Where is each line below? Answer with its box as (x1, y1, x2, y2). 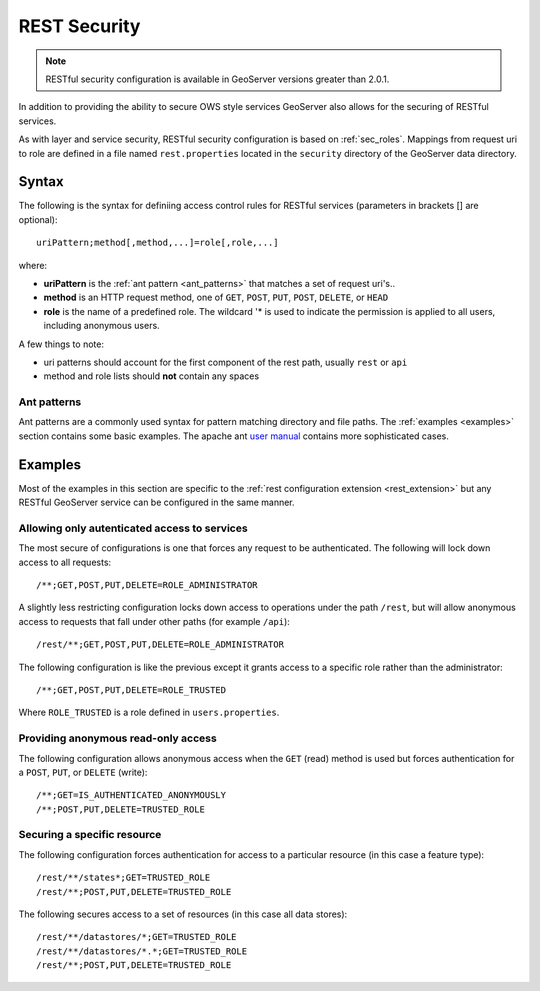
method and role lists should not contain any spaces (43, 370, 260, 382)
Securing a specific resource (18, 828, 162, 842)
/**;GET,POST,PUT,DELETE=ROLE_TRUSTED (36, 685, 227, 696)
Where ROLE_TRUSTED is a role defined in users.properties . (18, 706, 280, 719)
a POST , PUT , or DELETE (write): (18, 766, 148, 778)
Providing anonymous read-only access (18, 731, 217, 745)
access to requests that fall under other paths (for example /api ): (18, 615, 290, 627)
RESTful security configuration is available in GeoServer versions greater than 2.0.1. (45, 73, 390, 85)
